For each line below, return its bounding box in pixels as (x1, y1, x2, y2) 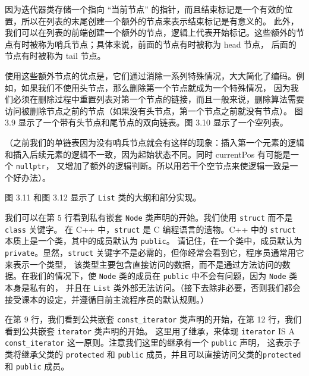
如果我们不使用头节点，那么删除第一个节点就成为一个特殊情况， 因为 (21, 81, 291, 93)
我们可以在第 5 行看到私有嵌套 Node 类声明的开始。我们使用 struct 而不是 (5, 211, 293, 224)
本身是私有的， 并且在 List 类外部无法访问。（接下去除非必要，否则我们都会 (5, 281, 301, 293)
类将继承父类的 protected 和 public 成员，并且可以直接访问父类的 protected (5, 348, 301, 361)
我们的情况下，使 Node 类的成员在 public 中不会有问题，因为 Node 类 (29, 270, 298, 282)
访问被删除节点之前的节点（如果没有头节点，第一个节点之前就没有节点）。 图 (5, 104, 303, 117)
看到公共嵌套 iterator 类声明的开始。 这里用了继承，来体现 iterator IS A (5, 324, 295, 337)
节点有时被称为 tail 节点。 (5, 49, 106, 62)
